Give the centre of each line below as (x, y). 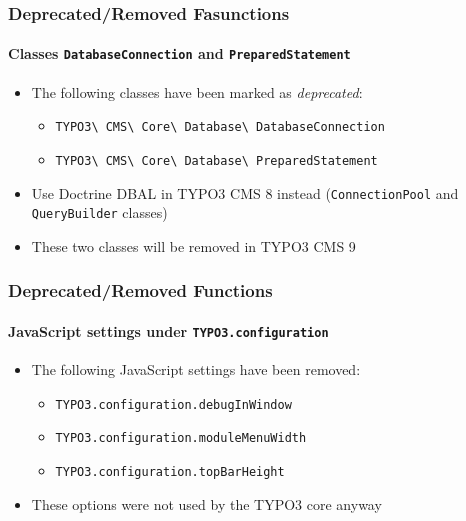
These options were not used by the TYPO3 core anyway (206, 503)
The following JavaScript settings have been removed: (196, 369)
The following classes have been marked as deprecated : (197, 91)
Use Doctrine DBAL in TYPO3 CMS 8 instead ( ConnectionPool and (245, 192)
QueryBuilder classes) (99, 212)
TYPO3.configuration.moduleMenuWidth (181, 438)
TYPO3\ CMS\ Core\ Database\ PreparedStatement (216, 160)
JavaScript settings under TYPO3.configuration (168, 330)
